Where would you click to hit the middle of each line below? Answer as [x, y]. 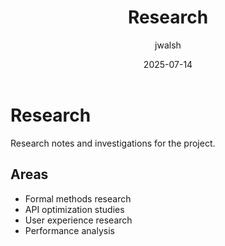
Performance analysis [69, 230]
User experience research [78, 220]
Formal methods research [78, 198]
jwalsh [168, 45]
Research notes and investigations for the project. [113, 143]
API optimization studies [74, 209]
